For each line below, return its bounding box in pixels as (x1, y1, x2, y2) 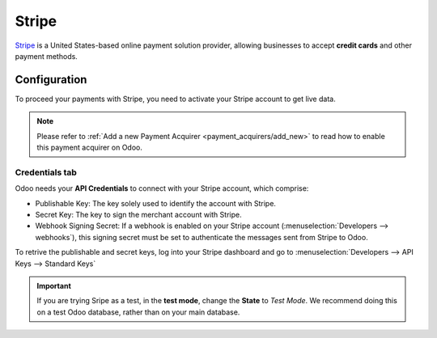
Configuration (15, 73, 87, 87)
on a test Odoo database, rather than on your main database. (36, 307, 240, 317)
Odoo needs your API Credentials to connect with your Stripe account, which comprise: (15, 184, 309, 193)
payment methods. (15, 51, 78, 61)
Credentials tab (15, 167, 77, 178)
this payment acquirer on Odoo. (36, 142, 143, 153)
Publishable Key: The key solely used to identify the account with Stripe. (35, 198, 277, 208)
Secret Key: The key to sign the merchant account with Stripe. (35, 209, 242, 219)
